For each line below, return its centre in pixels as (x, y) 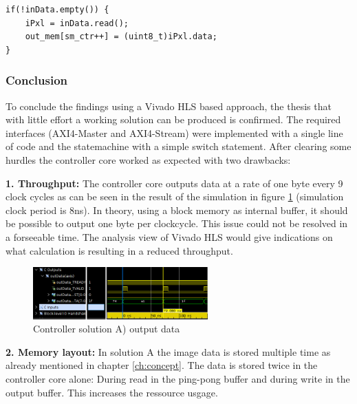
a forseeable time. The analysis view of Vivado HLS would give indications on (169, 236)
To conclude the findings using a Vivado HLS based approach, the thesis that (169, 106)
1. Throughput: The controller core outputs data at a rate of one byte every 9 (174, 183)
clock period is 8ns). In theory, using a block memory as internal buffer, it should (177, 210)
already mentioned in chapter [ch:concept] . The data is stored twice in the (162, 365)
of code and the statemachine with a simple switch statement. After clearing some (178, 146)
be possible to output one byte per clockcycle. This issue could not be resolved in (177, 223)
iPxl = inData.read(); (77, 23)
